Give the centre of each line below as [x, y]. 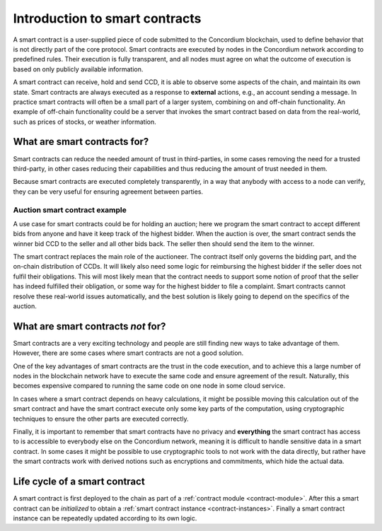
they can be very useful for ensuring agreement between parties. [108, 192]
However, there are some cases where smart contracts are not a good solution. [128, 353]
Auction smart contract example [70, 210]
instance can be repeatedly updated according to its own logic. [105, 518]
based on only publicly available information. [78, 69]
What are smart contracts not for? [89, 326]
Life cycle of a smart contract [79, 482]
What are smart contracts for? [81, 142]
